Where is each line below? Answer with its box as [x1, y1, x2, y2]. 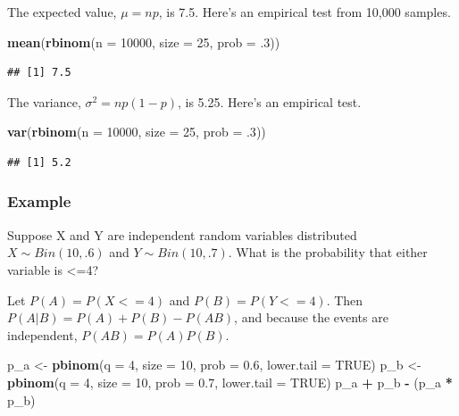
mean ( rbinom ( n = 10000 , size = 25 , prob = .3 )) [7, 32, 280, 51]
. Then [326, 290, 363, 309]
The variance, [7, 92, 81, 111]
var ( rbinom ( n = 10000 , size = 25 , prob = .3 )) [7, 122, 266, 141]
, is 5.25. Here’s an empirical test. [177, 92, 362, 111]
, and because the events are [234, 308, 388, 327]
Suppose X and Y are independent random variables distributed [7, 225, 357, 244]
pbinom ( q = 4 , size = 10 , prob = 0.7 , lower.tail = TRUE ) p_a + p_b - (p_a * [7, 372, 453, 391]
